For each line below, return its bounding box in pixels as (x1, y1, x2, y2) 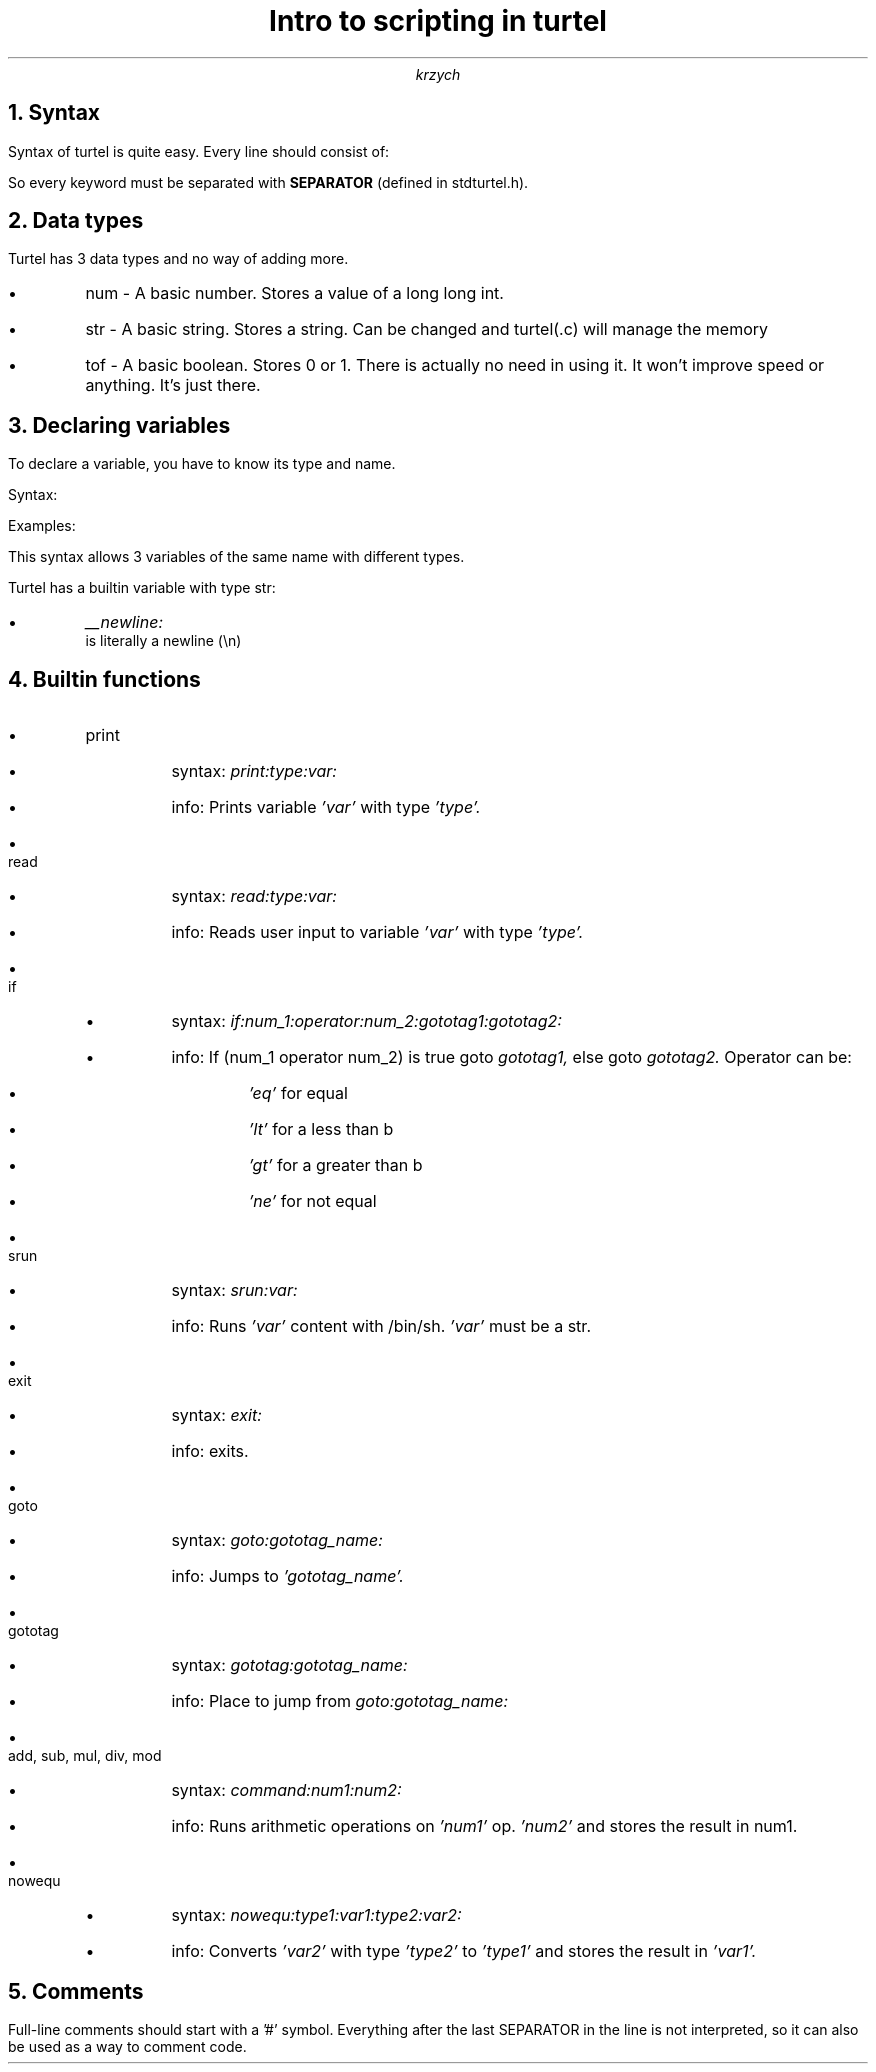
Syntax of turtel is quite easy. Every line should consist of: (8, 142, 390, 160)
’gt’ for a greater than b (248, 1155, 423, 1176)
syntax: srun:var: (171, 1280, 298, 1301)
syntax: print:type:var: (171, 761, 337, 782)
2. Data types (8, 208, 144, 234)
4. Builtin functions (8, 666, 201, 692)
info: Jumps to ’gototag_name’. (171, 1566, 404, 1587)
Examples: (8, 517, 76, 535)
